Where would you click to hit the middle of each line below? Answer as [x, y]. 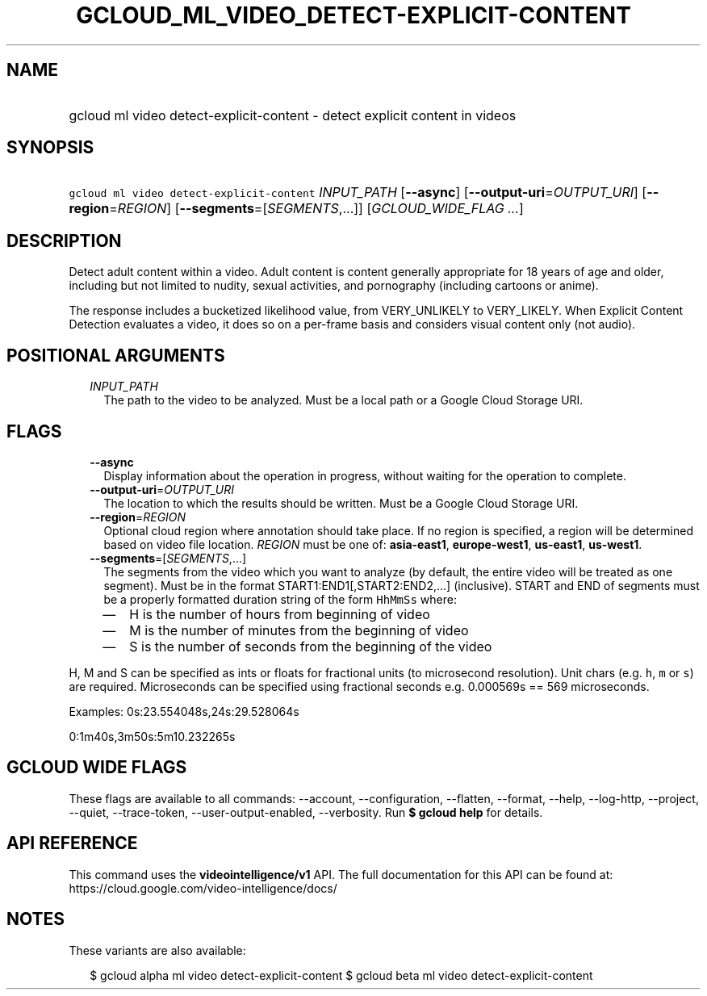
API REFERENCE [72, 843]
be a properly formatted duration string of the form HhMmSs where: [280, 599]
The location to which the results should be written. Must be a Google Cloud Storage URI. [341, 503]
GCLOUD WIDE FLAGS [97, 768]
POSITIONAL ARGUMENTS [116, 355]
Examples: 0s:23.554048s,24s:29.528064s [184, 711]
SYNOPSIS [50, 148]
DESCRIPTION [64, 241]
